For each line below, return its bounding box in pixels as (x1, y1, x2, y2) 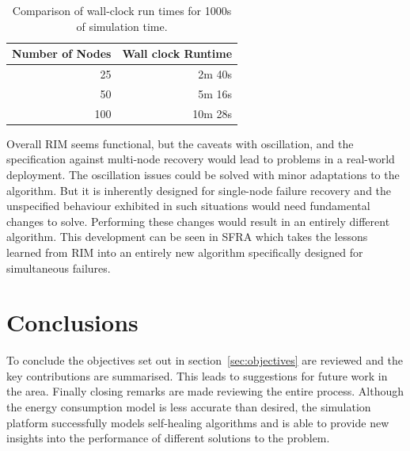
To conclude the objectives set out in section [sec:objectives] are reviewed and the (6, 352, 403, 369)
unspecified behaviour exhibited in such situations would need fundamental (6, 197, 370, 214)
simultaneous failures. (6, 259, 111, 276)
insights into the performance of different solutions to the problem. (6, 430, 330, 446)
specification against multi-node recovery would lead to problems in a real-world (6, 151, 395, 167)
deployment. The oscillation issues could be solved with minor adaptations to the (6, 166, 400, 182)
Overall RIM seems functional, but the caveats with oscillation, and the (6, 135, 354, 151)
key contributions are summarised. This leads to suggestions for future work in (6, 367, 388, 384)
